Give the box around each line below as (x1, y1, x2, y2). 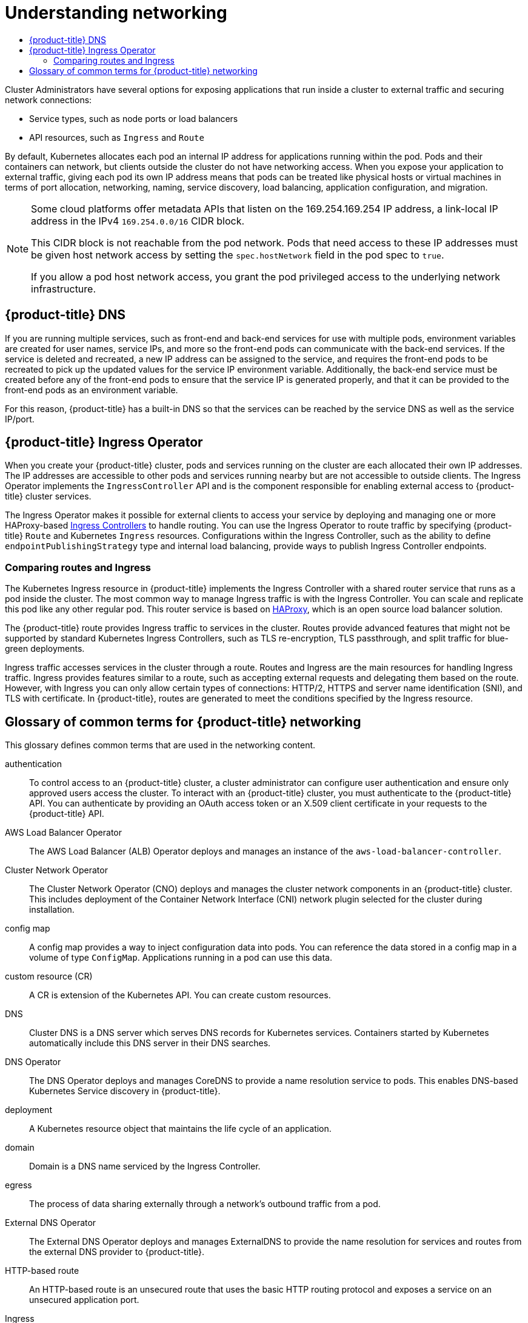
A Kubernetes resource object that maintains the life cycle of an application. (29, 1123, 332, 1134)
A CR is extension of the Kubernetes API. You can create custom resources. (29, 990, 331, 1001)
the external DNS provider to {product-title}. (29, 1247, 205, 1257)
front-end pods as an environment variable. (5, 384, 178, 395)
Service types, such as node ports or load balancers (29, 113, 238, 124)
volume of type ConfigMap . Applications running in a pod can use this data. (29, 952, 332, 963)
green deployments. (5, 643, 85, 654)
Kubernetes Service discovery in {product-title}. (29, 1086, 221, 1097)
